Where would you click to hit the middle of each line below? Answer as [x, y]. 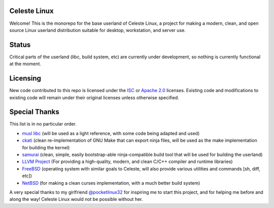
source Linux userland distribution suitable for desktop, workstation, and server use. [98, 30]
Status [20, 45]
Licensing [25, 78]
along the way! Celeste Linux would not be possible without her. [76, 199]
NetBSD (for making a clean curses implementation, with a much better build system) [111, 183]
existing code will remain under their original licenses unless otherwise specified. [94, 97]
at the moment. [25, 64]
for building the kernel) [46, 147]
